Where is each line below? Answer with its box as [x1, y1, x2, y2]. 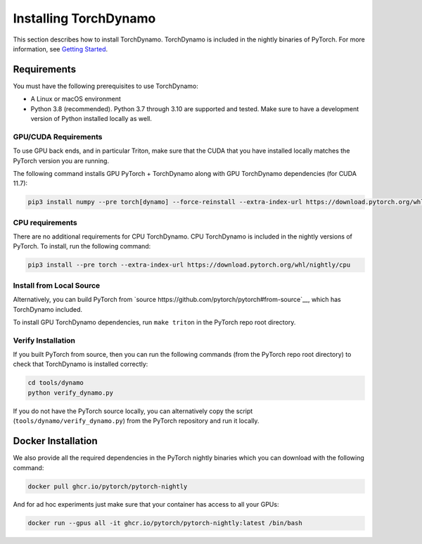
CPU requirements [13, 217, 77, 227]
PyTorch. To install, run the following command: [13, 242, 151, 251]
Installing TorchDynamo [13, 11, 156, 26]
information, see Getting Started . [13, 44, 108, 53]
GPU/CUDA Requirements [13, 132, 103, 141]
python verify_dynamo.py [27, 388, 114, 397]
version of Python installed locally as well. [30, 115, 153, 123]
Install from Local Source [13, 280, 101, 290]
